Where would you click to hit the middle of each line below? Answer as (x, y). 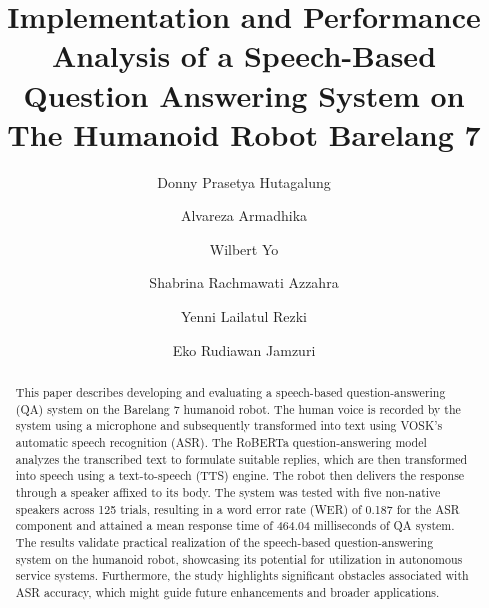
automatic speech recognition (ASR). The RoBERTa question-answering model (221, 442)
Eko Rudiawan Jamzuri (244, 349)
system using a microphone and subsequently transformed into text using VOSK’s (229, 425)
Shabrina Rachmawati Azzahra (244, 282)
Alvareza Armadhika (244, 215)
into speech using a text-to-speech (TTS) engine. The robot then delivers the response (240, 475)
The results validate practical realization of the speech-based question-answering (224, 541)
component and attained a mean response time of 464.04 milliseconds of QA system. (235, 525)
